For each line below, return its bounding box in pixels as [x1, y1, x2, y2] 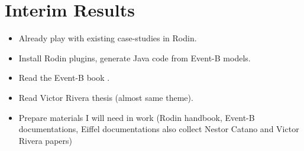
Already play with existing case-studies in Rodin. [18, 32, 197, 44]
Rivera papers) [18, 134, 72, 146]
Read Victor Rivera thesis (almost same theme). [18, 91, 193, 103]
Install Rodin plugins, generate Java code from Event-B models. [18, 51, 251, 64]
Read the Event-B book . [18, 71, 110, 84]
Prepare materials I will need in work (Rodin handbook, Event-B [18, 111, 255, 123]
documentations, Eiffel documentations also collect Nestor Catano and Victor [18, 123, 299, 135]
